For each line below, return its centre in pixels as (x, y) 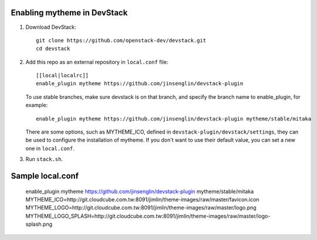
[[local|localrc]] (63, 76)
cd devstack (53, 49)
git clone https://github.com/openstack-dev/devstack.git (121, 40)
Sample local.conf (45, 176)
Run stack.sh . (44, 159)
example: (37, 105)
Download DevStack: (51, 27)
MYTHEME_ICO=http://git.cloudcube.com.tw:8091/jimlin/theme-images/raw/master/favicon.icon (142, 199)
